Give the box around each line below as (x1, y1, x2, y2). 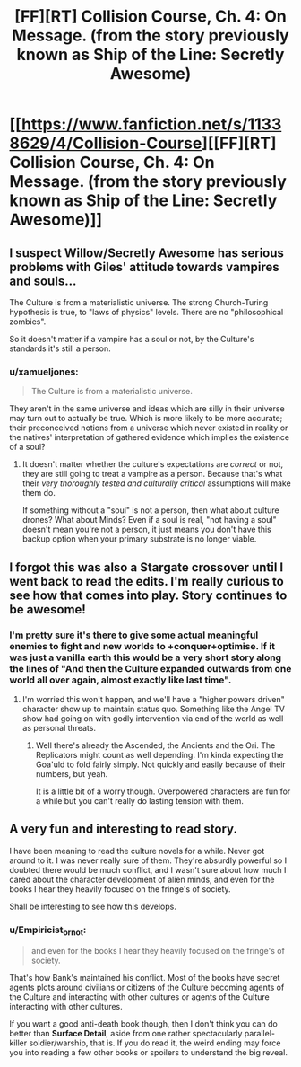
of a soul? (9, 442, 46, 453)
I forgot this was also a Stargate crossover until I (9, 560, 284, 575)
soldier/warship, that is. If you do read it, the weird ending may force (29, 1037, 281, 1048)
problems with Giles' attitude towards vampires (9, 259, 279, 275)
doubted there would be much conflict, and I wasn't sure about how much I (9, 864, 287, 875)
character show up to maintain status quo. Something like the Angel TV (21, 703, 285, 714)
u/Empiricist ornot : (9, 923, 87, 938)
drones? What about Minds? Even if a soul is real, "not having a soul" (21, 515, 277, 525)
